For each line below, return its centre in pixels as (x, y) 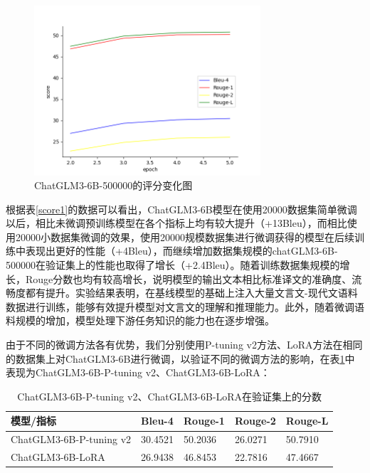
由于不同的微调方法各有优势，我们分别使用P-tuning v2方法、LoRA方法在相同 (184, 345)
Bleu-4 (157, 421)
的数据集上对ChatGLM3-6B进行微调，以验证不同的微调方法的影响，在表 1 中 (180, 358)
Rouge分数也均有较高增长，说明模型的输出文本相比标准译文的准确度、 (189, 278)
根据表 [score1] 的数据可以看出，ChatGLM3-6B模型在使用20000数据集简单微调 (181, 209)
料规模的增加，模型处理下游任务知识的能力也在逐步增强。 (140, 320)
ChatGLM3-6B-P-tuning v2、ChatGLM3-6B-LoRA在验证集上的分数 (170, 396)
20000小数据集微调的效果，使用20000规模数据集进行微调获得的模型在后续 (185, 236)
